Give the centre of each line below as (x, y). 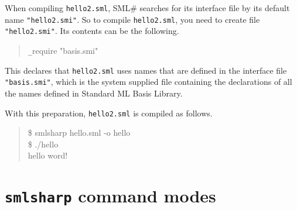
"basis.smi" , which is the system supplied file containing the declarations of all (148, 82)
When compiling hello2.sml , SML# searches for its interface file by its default (147, 8)
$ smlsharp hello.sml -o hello (79, 132)
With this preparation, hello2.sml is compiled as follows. (109, 113)
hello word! (48, 155)
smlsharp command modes (110, 196)
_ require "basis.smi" (63, 50)
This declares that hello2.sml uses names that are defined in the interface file (146, 70)
